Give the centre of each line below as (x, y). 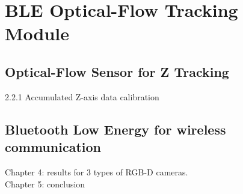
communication (53, 147)
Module (37, 33)
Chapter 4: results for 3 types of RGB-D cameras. (97, 171)
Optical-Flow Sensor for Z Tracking (117, 71)
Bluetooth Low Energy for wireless (115, 129)
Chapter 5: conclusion (45, 183)
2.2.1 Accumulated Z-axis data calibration (82, 96)
